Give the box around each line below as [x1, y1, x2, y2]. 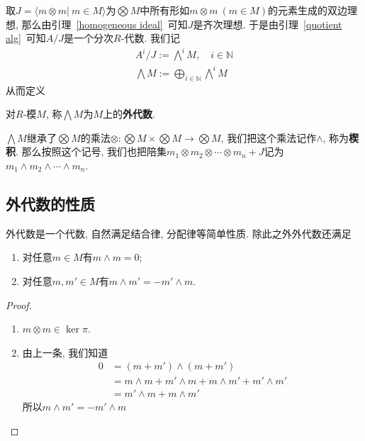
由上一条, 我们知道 [22, 345, 108, 359]
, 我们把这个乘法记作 [220, 130, 317, 145]
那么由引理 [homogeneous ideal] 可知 [21, 16, 188, 31]
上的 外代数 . [102, 106, 155, 121]
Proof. [6, 297, 32, 312]
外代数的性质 [6, 193, 95, 214]
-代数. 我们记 [120, 30, 180, 45]
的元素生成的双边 [268, 3, 347, 17]
